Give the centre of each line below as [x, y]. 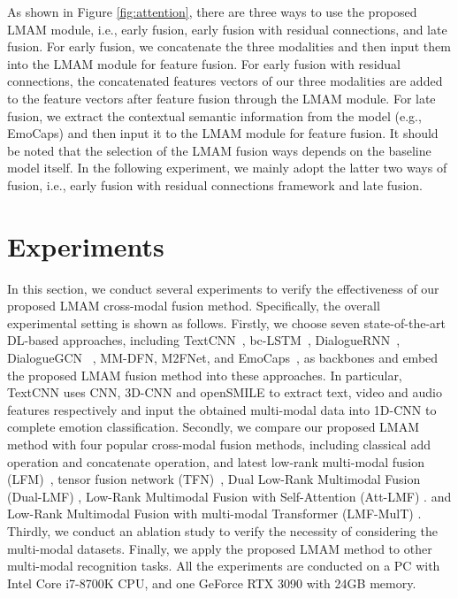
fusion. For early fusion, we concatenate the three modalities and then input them [229, 46]
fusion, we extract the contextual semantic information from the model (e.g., [214, 115]
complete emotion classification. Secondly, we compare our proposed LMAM [214, 427]
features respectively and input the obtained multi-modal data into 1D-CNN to [222, 409]
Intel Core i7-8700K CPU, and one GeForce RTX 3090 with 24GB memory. [212, 583]
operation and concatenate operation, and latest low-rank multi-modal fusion [216, 461]
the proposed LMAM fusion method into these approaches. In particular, [205, 375]
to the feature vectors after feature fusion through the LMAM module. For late [221, 98]
